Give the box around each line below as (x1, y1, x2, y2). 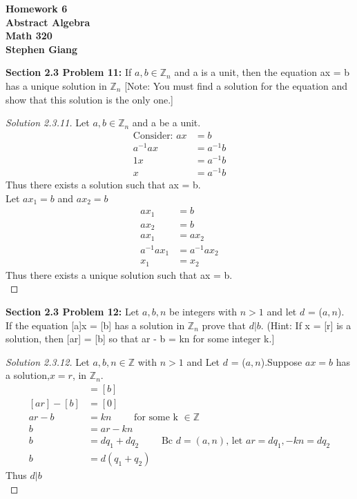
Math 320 (6, 28, 52, 43)
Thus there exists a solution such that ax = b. (6, 177, 201, 192)
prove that (202, 317, 246, 332)
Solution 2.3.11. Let (6, 115, 90, 130)
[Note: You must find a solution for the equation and (124, 78, 348, 92)
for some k (134, 413, 178, 423)
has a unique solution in (6, 78, 107, 92)
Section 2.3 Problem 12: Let (6, 304, 139, 318)
